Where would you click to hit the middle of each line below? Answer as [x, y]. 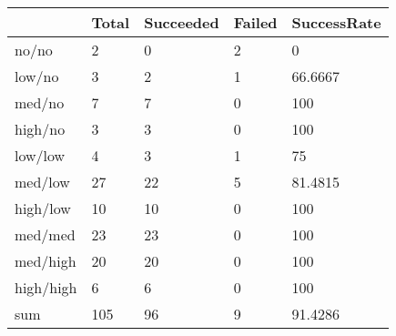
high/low [43, 208]
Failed [255, 22]
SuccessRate [336, 22]
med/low [42, 182]
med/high [46, 261]
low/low [40, 155]
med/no [40, 102]
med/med [45, 234]
